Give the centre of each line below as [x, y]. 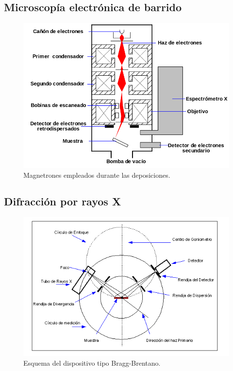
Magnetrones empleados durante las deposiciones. [97, 175]
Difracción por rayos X [63, 201]
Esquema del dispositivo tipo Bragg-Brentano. [92, 363]
